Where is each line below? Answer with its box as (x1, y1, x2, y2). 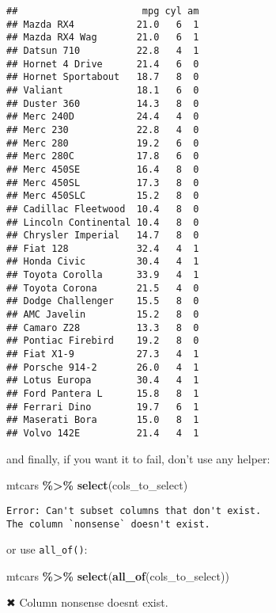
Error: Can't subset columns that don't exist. (6, 504, 262, 516)
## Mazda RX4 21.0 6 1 (6, 18, 199, 30)
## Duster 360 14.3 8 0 (6, 97, 199, 109)
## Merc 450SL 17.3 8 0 (6, 177, 199, 188)
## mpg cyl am (6, 6, 199, 17)
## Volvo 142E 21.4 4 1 (6, 428, 199, 439)
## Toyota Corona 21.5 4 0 (6, 282, 199, 294)
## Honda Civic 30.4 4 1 (6, 256, 199, 268)
